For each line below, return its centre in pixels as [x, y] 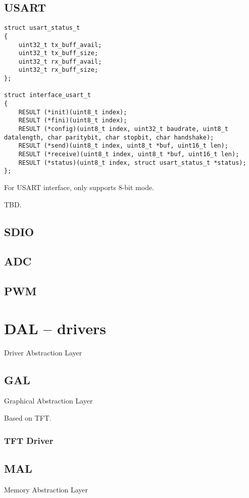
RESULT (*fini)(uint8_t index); [73, 121]
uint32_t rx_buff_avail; [60, 61]
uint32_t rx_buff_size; [58, 70]
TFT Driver [29, 440]
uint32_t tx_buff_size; [58, 53]
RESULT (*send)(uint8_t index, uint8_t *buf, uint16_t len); [123, 146]
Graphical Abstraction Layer [48, 401]
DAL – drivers [55, 328]
